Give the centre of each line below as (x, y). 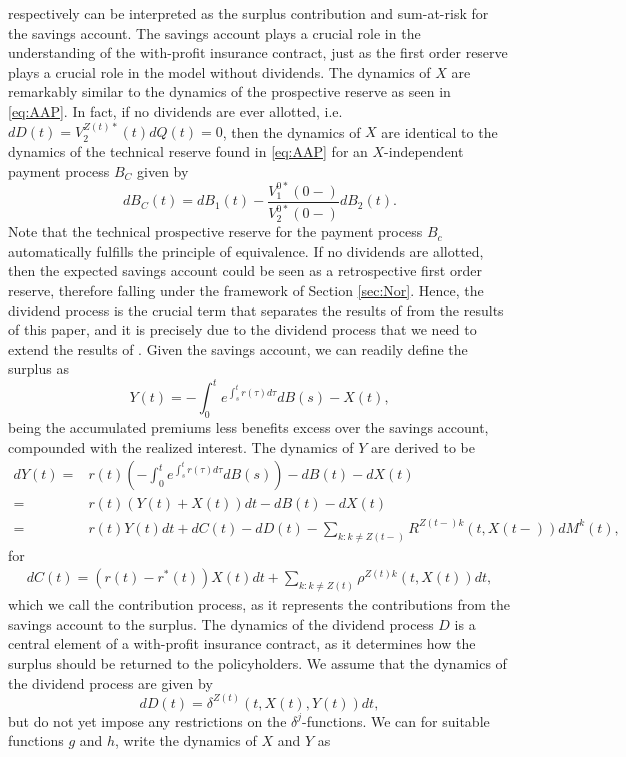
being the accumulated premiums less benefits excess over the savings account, (248, 427)
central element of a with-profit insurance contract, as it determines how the (242, 643)
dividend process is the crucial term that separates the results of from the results (256, 309)
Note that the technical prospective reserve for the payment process (215, 231)
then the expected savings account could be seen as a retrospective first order (245, 270)
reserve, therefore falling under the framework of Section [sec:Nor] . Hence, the (246, 289)
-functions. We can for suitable (396, 720)
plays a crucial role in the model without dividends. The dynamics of (219, 71)
